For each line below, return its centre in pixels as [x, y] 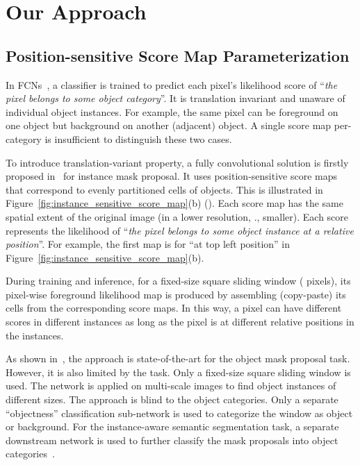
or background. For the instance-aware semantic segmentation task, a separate [172, 426]
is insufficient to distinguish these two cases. [138, 138]
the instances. [35, 335]
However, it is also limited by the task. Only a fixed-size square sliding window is [178, 372]
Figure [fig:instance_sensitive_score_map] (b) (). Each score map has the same [174, 203]
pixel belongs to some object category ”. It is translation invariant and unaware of [175, 98]
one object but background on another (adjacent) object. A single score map [169, 125]
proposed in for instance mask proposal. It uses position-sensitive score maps [171, 176]
